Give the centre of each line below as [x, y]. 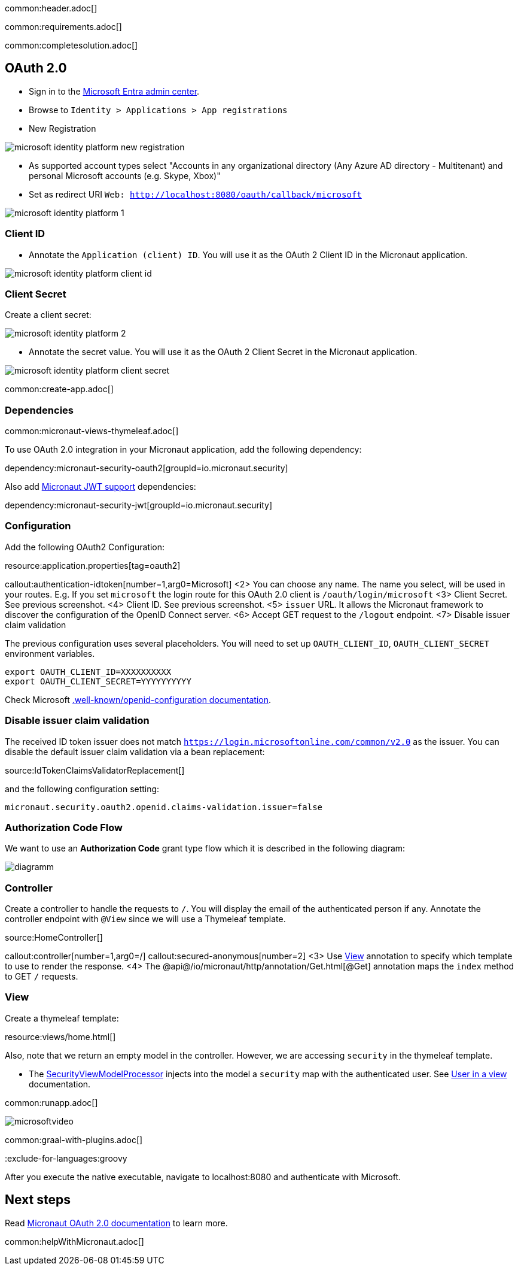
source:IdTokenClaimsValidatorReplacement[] [95, 770]
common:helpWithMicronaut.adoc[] [74, 1241]
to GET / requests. [42, 977]
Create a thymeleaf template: [62, 1018]
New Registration [63, 128]
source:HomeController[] [54, 938]
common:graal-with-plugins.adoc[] [74, 1139]
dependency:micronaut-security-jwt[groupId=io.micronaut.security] [139, 505]
